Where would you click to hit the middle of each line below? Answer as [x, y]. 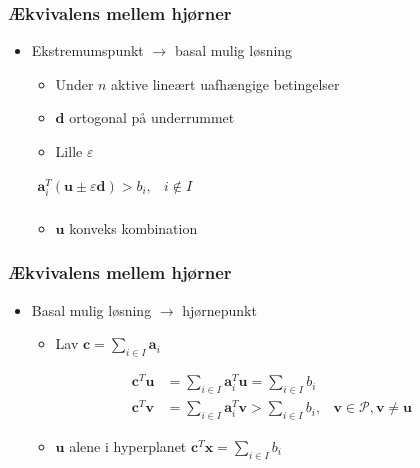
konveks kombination [133, 227]
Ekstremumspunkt [87, 50]
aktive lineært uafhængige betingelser [225, 83]
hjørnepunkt [219, 309]
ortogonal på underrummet [152, 117]
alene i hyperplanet [128, 445]
